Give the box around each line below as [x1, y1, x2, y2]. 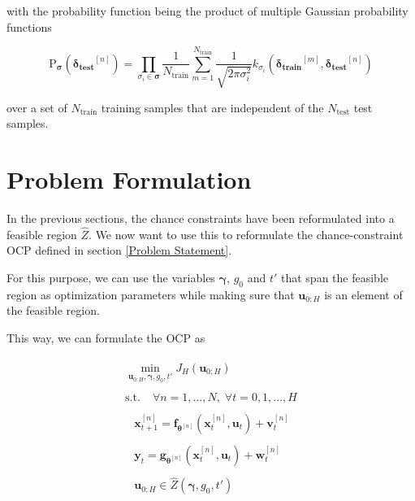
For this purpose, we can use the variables [6, 268, 215, 285]
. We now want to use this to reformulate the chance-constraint [89, 225, 404, 242]
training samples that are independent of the [101, 98, 324, 115]
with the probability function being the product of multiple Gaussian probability [6, 2, 409, 19]
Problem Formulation [6, 162, 252, 195]
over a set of [6, 98, 67, 115]
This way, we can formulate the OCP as [6, 329, 205, 346]
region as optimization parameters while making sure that [6, 285, 295, 303]
